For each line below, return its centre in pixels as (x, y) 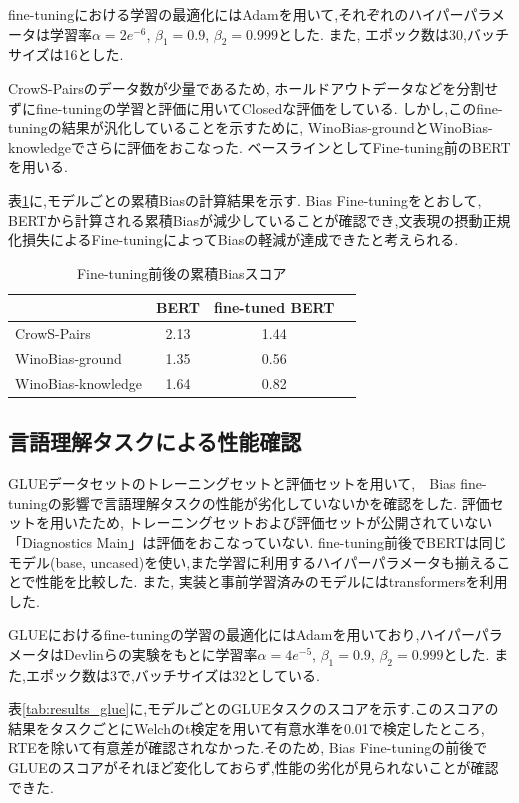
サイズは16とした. (66, 54)
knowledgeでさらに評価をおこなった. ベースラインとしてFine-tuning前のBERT (259, 146)
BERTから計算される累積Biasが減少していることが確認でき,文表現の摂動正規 (259, 219)
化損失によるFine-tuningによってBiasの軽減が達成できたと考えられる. (233, 239)
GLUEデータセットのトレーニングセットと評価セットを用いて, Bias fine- (247, 483)
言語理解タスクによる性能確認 (155, 441)
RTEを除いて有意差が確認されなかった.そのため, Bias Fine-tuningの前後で (248, 747)
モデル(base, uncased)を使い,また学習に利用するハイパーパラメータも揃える (252, 561)
